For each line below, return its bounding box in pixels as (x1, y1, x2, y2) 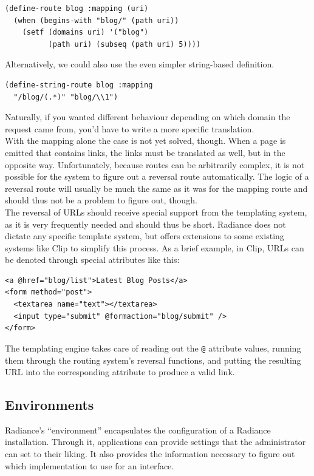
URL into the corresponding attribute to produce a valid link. (5, 365, 235, 378)
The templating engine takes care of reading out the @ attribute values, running (5, 341, 301, 354)
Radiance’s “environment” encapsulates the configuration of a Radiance (5, 423, 271, 436)
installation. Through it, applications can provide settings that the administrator (5, 435, 306, 448)
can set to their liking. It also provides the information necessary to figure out (5, 447, 295, 460)
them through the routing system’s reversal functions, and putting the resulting (5, 353, 301, 366)
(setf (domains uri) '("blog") (22, 28, 149, 37)
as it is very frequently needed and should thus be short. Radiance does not (5, 217, 286, 230)
